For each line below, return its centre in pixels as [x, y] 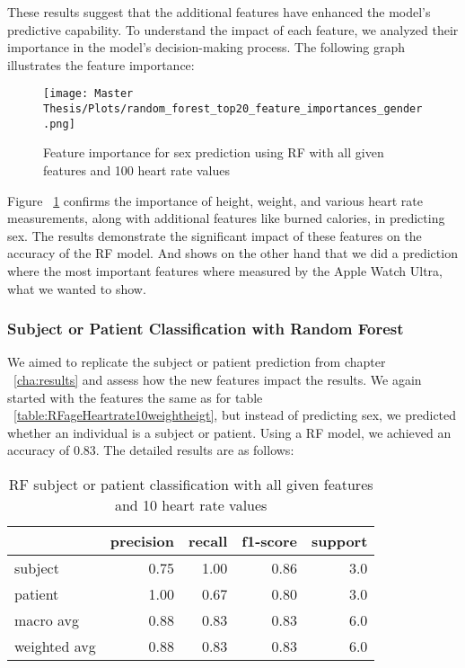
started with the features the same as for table [135, 397]
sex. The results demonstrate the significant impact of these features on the [215, 235]
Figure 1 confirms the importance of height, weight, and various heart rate [215, 200]
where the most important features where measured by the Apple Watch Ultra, [225, 270]
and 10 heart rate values [191, 504]
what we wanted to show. [77, 288]
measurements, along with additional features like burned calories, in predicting [226, 218]
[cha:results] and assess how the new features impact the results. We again [218, 379]
